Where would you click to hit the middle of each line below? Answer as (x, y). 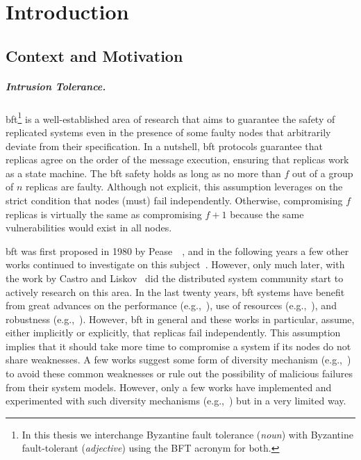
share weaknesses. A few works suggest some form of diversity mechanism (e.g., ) (178, 360)
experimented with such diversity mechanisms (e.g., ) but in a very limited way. (176, 401)
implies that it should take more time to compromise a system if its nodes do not (178, 346)
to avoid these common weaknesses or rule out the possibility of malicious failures (179, 373)
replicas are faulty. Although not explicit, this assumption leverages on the (184, 187)
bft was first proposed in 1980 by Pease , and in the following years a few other (177, 250)
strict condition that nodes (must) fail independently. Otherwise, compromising (174, 200)
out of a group (322, 173)
